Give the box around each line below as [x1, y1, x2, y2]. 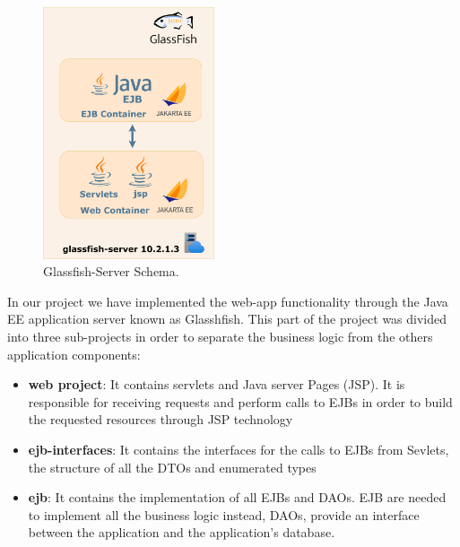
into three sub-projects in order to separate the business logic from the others [7, 327, 433, 346]
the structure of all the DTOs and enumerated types [28, 457, 317, 476]
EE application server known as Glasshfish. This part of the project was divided [7, 309, 447, 328]
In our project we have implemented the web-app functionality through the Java [7, 291, 448, 310]
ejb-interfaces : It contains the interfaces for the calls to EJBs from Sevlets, [28, 440, 449, 459]
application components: [7, 344, 141, 363]
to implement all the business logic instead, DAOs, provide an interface [28, 505, 420, 524]
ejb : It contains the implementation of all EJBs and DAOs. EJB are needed [28, 488, 447, 507]
